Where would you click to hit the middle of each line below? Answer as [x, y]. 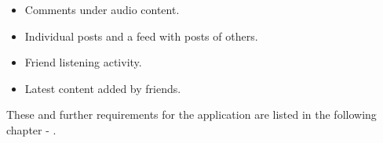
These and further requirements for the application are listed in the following [191, 114]
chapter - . [31, 129]
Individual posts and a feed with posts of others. [141, 36]
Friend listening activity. [83, 62]
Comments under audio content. [102, 9]
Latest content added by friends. [103, 88]
